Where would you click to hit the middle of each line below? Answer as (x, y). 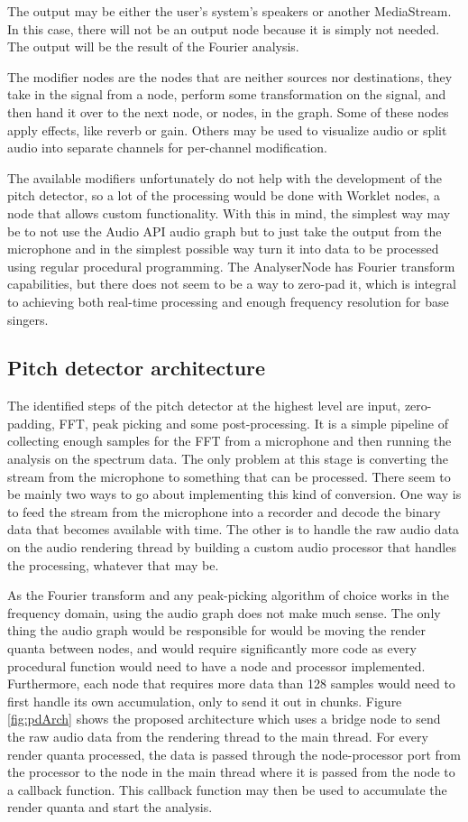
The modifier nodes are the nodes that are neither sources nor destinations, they (230, 76)
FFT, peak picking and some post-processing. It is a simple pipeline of (253, 423)
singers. (28, 319)
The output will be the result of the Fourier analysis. (153, 46)
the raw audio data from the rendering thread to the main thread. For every (218, 736)
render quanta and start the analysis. (110, 807)
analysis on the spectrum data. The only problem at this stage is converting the (228, 459)
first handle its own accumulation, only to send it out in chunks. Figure (205, 701)
